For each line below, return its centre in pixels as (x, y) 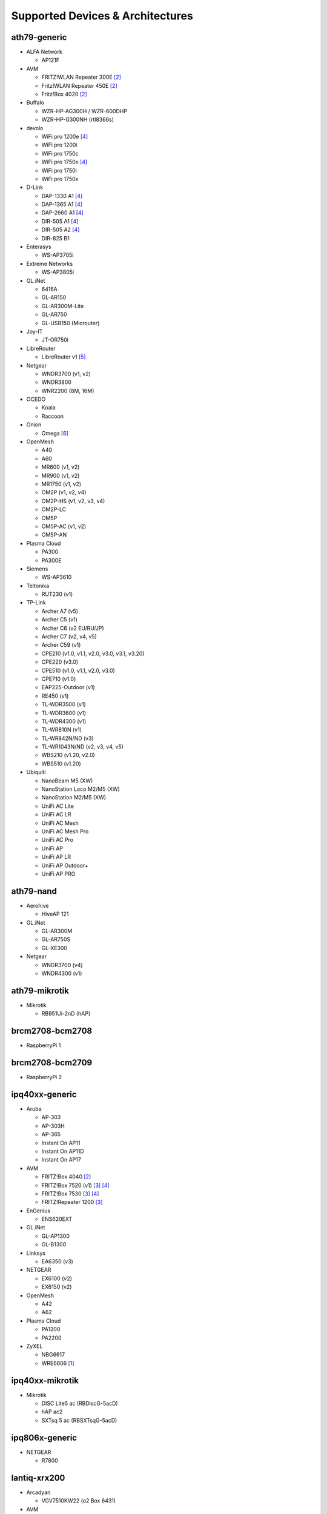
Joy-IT (35, 331)
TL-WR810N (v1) (61, 730)
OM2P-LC (54, 509)
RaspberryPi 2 (44, 1077)
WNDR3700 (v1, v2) (66, 374)
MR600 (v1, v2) (61, 467)
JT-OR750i (55, 340)
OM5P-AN (54, 535)
